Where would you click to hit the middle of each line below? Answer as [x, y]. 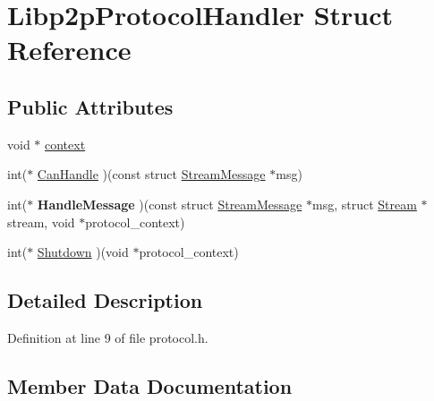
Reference [69, 50]
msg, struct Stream [364, 204]
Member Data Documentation [150, 385]
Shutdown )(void [83, 252]
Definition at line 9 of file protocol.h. [108, 337]
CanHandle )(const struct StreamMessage [151, 174]
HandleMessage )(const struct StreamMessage [170, 204]
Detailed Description [105, 300]
